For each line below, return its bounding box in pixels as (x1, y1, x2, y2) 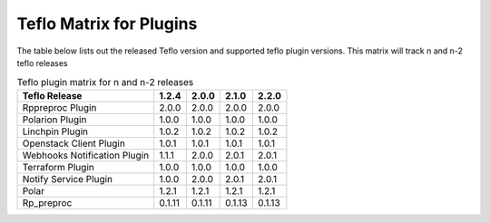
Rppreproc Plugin (22, 101, 97, 113)
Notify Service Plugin (22, 172, 113, 185)
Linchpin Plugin (22, 125, 89, 138)
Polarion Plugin (22, 113, 87, 126)
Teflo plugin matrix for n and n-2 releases (16, 75, 194, 88)
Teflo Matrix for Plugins (16, 14, 198, 34)
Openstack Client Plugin (22, 137, 126, 150)
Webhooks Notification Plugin (22, 149, 150, 161)
